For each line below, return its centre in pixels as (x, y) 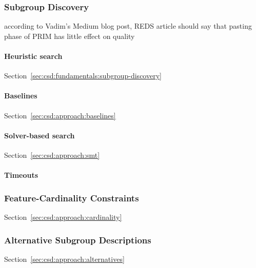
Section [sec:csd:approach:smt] (52, 154)
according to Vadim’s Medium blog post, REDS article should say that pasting (128, 26)
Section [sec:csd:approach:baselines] (60, 115)
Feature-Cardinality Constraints (72, 198)
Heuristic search (33, 56)
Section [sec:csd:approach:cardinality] (63, 217)
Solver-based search (40, 135)
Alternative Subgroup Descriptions (78, 240)
